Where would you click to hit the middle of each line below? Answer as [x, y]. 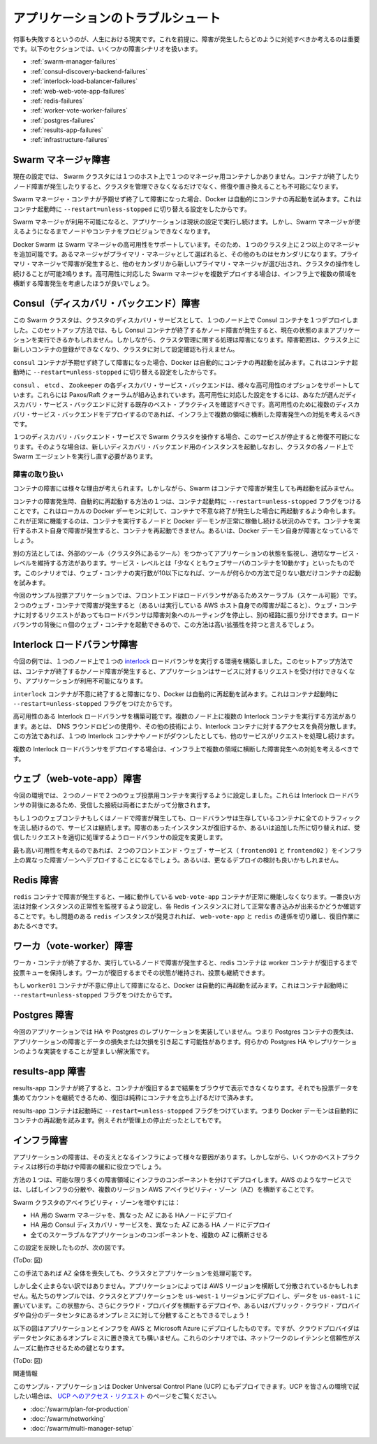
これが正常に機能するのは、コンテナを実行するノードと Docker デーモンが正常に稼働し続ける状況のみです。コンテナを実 [187, 521]
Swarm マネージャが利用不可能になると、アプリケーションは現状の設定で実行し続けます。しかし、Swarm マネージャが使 [187, 222]
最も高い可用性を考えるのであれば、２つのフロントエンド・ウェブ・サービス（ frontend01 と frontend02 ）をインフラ [187, 850]
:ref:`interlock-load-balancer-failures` [84, 81]
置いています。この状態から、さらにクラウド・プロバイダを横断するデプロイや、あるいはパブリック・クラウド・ [174, 1306]
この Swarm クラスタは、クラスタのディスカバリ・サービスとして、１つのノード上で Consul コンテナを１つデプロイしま [186, 320]
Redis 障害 [36, 880]
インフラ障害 [40, 1140]
